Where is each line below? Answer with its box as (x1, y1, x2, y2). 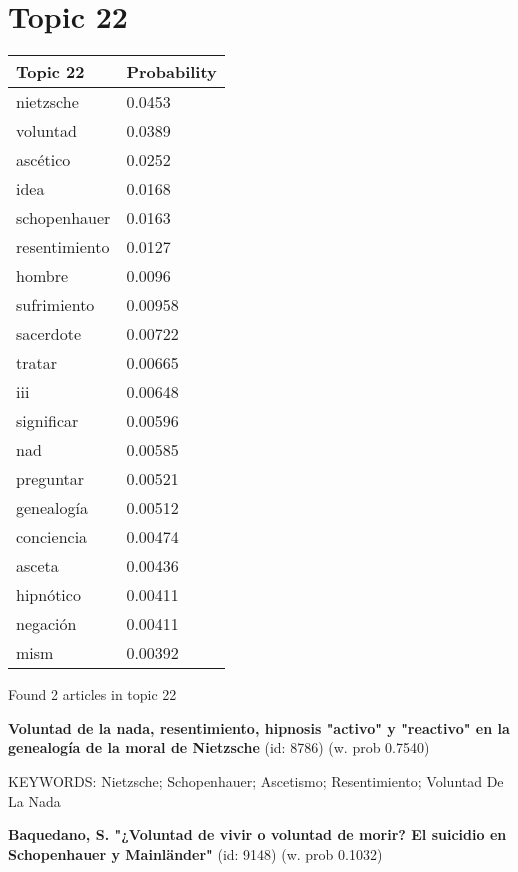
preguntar (16, 467, 85, 491)
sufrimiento (16, 293, 95, 317)
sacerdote (16, 322, 82, 346)
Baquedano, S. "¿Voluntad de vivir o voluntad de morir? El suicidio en (8, 824, 507, 845)
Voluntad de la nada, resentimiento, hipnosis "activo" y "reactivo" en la (8, 717, 510, 738)
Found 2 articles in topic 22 (8, 684, 177, 705)
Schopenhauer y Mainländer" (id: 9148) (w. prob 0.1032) (8, 843, 383, 864)
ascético (16, 148, 71, 172)
